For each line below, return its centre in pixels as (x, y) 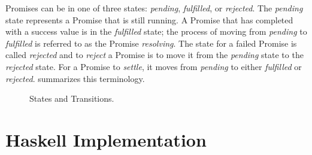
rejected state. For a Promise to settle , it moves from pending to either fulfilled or (154, 66)
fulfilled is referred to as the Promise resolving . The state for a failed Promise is (151, 43)
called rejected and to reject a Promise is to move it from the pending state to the (155, 55)
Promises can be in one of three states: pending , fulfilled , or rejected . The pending (154, 8)
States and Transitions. (72, 98)
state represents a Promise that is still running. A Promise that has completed (149, 19)
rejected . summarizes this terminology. (75, 78)
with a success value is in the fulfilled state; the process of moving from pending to (156, 31)
